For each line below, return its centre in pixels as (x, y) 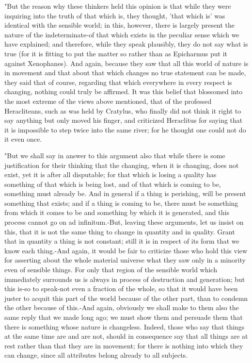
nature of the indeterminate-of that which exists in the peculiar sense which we (122, 34)
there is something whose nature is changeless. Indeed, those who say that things (125, 326)
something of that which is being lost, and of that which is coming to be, (113, 184)
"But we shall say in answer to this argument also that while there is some (115, 155)
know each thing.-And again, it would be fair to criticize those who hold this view (126, 250)
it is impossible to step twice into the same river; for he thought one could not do (125, 129)
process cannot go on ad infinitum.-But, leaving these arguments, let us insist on (124, 222)
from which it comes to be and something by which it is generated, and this (117, 212)
